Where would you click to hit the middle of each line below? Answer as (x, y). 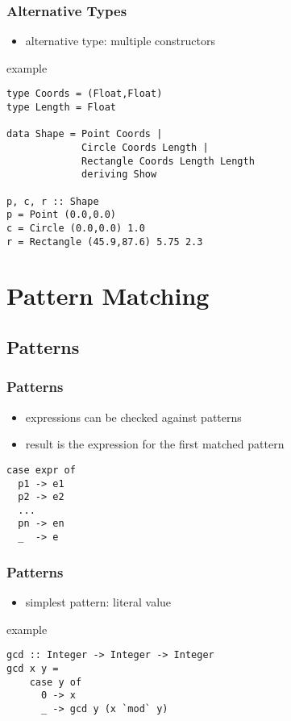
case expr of (41, 470)
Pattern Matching (108, 296)
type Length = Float (62, 108)
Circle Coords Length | (145, 148)
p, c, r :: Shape (53, 201)
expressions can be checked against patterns (133, 417)
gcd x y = (33, 668)
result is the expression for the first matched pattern (155, 444)
